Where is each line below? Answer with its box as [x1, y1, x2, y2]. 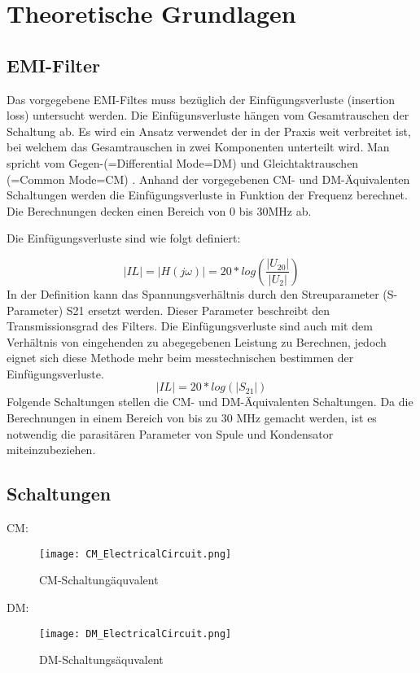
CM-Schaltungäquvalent [39, 571, 159, 588]
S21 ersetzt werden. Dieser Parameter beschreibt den [66, 301, 330, 318]
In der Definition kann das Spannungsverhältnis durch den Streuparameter [7, 285, 379, 302]
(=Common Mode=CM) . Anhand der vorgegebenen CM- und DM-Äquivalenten [7, 170, 410, 187]
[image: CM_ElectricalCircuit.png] [39, 548, 232, 560]
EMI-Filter [7, 52, 101, 77]
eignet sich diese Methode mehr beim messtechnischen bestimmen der [7, 349, 354, 366]
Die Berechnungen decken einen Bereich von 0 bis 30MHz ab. [7, 202, 312, 219]
